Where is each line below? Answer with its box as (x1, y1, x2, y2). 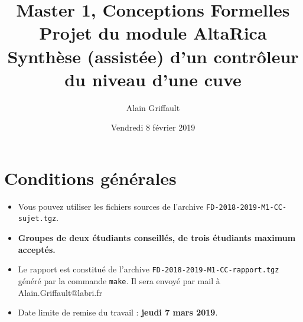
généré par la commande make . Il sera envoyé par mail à (18, 274, 220, 287)
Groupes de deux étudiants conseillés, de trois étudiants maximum (18, 232, 296, 244)
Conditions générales (4, 165, 177, 190)
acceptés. (18, 243, 56, 255)
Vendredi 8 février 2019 (110, 121, 196, 134)
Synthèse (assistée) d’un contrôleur (7, 44, 299, 68)
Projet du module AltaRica (39, 21, 267, 45)
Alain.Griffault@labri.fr (18, 286, 103, 298)
